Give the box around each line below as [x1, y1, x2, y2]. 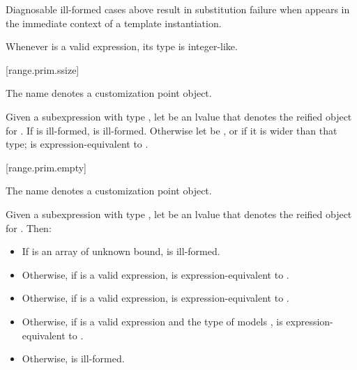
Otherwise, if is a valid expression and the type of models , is [22, 314, 283, 328]
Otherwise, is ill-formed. [22, 351, 125, 366]
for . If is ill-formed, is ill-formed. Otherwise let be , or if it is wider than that [6, 123, 337, 137]
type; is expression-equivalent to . [6, 137, 149, 151]
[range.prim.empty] [6, 160, 86, 174]
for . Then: [6, 220, 52, 235]
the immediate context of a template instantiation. [6, 15, 222, 30]
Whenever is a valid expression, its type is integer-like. [6, 39, 238, 54]
